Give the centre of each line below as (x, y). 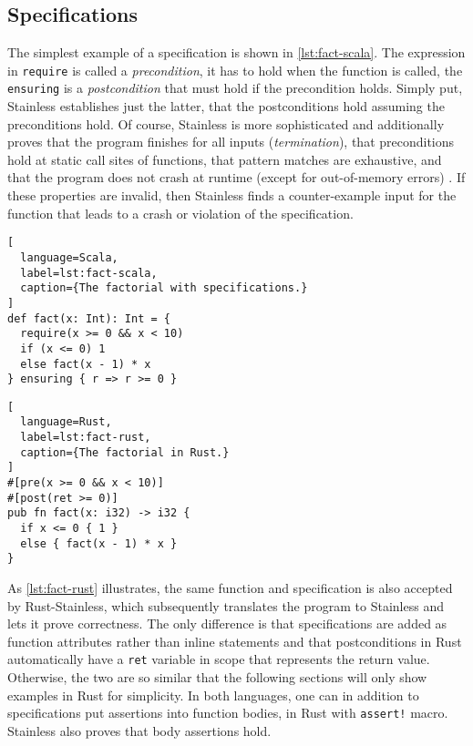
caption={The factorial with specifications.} (164, 288)
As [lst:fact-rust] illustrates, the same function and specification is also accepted (230, 588)
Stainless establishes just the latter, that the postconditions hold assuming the (226, 106)
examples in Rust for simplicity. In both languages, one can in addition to (213, 695)
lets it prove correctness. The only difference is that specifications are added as (227, 623)
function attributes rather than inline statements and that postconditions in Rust (235, 641)
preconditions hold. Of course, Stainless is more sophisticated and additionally (226, 123)
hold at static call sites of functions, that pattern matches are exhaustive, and (225, 159)
